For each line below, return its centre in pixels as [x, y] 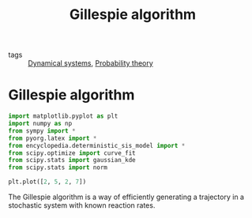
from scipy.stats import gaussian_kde [72, 160]
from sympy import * [42, 131]
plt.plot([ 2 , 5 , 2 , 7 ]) [47, 182]
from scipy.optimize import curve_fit [72, 153]
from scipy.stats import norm [58, 167]
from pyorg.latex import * [53, 138]
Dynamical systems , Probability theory [91, 63]
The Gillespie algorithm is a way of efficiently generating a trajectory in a [126, 197]
